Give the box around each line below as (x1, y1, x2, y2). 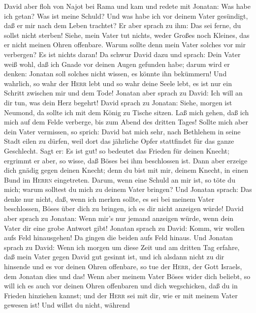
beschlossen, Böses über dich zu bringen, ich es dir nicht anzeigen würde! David (4, 203, 244, 214)
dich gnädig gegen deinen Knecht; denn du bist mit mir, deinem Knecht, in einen (4, 165, 248, 175)
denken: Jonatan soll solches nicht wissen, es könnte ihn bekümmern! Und (4, 68, 227, 79)
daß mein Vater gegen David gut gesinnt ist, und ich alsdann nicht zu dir (4, 251, 224, 262)
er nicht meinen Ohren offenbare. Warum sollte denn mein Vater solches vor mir (4, 39, 246, 50)
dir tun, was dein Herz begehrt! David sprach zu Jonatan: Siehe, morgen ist (4, 97, 232, 107)
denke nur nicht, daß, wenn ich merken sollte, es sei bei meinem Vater (4, 193, 215, 204)
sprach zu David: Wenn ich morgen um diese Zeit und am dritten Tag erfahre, (4, 242, 240, 252)
